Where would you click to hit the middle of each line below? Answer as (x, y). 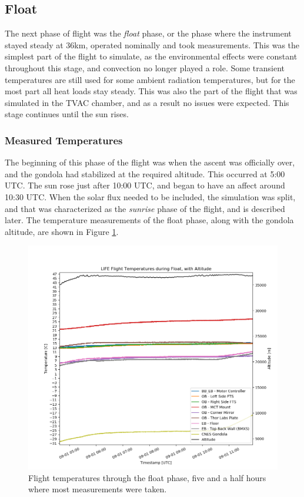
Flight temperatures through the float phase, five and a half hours (147, 477)
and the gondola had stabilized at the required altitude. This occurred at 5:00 (145, 173)
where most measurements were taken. (98, 489)
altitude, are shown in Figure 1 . (62, 231)
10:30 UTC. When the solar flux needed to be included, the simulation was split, (150, 196)
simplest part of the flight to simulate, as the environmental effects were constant (151, 56)
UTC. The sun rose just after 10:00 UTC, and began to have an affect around (145, 185)
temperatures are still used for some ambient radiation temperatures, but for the (150, 79)
